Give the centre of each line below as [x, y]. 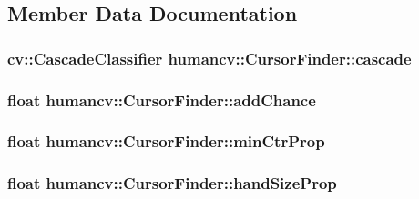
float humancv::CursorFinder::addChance [162, 99]
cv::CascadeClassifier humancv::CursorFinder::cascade [209, 58]
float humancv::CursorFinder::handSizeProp [172, 183]
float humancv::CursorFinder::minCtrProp [166, 141]
